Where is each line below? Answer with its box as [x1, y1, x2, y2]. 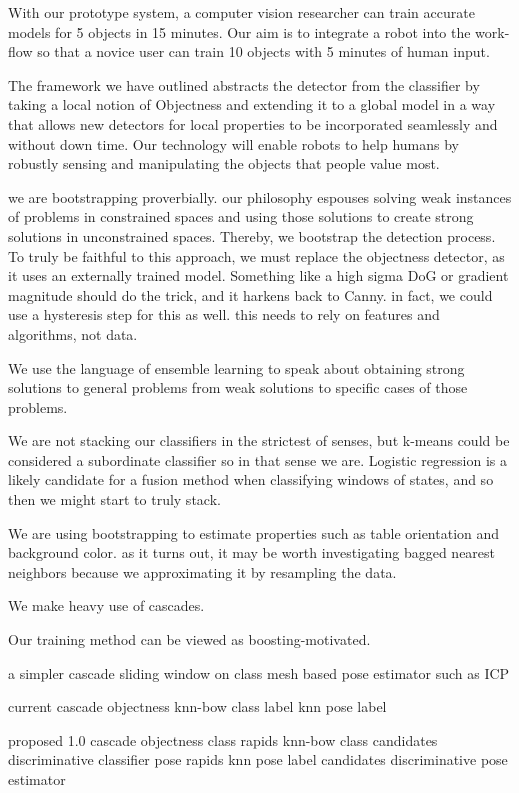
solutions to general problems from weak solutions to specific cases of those [8, 377, 468, 398]
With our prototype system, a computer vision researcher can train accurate [8, 2, 475, 22]
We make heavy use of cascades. [8, 595, 205, 616]
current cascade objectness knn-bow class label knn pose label [8, 696, 387, 717]
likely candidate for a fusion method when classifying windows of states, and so [8, 469, 494, 490]
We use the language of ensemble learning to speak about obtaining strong [8, 357, 465, 378]
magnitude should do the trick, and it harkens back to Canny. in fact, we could [8, 284, 493, 305]
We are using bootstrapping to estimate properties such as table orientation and [8, 522, 500, 543]
